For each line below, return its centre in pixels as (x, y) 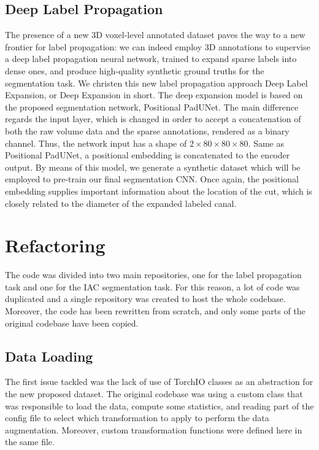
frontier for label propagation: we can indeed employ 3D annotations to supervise (158, 46)
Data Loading (49, 356)
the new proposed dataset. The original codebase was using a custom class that (154, 394)
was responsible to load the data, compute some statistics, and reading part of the (159, 405)
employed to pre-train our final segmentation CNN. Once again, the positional (152, 179)
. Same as (266, 143)
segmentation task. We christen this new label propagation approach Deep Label (156, 83)
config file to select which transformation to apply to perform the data (137, 418)
